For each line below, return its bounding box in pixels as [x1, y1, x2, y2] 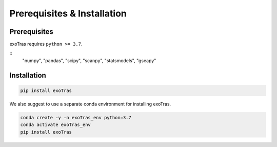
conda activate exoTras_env [20, 122, 91, 128]
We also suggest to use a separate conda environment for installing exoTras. [9, 101, 171, 107]
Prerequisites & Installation [9, 8, 127, 19]
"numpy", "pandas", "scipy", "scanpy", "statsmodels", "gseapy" [22, 57, 156, 64]
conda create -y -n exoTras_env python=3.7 [20, 115, 132, 120]
